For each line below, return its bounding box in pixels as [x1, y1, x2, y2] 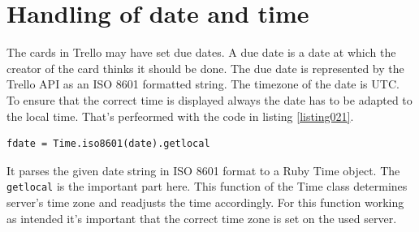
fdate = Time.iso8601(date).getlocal [6, 138, 210, 150]
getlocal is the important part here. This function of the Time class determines [6, 178, 408, 195]
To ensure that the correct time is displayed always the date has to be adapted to [6, 91, 413, 108]
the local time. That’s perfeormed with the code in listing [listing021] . [6, 107, 354, 124]
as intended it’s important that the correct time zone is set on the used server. [6, 209, 397, 226]
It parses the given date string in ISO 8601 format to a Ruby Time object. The [6, 161, 400, 178]
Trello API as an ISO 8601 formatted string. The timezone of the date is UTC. [6, 75, 400, 92]
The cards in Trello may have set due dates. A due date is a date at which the [6, 44, 396, 61]
